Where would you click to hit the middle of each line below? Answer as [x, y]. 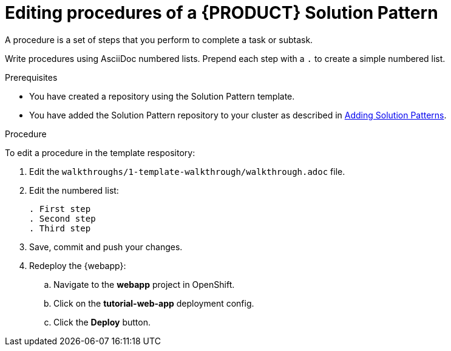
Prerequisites [31, 77]
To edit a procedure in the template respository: [100, 152]
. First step [60, 209]
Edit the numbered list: [74, 190]
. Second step [63, 218]
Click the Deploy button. [102, 322]
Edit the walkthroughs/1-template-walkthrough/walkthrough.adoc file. [187, 171]
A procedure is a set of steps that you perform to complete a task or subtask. [159, 39]
